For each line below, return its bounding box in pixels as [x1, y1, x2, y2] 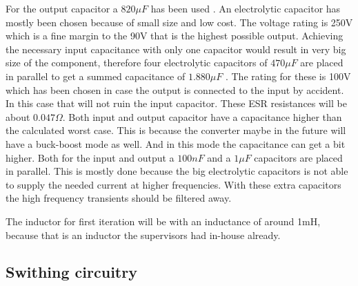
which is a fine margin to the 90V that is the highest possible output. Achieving [6, 28, 344, 43]
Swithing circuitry [6, 261, 137, 283]
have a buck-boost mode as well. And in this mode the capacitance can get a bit [6, 136, 346, 151]
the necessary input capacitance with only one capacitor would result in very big [6, 41, 346, 56]
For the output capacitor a [6, 1, 118, 15]
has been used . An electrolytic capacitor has [150, 1, 341, 15]
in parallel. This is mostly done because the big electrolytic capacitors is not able [6, 164, 348, 178]
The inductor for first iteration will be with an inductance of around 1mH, [6, 213, 321, 228]
